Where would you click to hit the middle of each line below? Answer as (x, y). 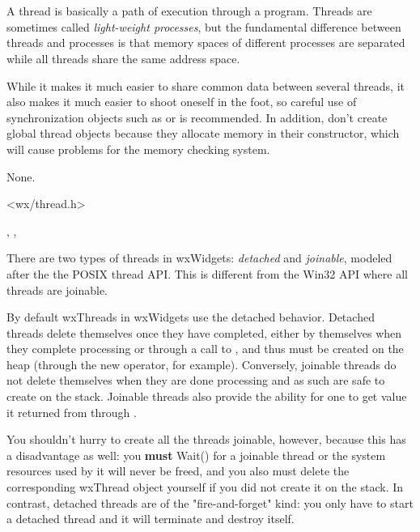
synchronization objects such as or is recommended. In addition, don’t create (197, 117)
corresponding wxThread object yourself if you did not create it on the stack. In (205, 487)
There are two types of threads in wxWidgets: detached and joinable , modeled (199, 258)
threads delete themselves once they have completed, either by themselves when (204, 332)
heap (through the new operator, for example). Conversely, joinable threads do (202, 364)
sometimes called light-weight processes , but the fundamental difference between (204, 26)
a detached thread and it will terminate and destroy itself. (151, 519)
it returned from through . (72, 412)
